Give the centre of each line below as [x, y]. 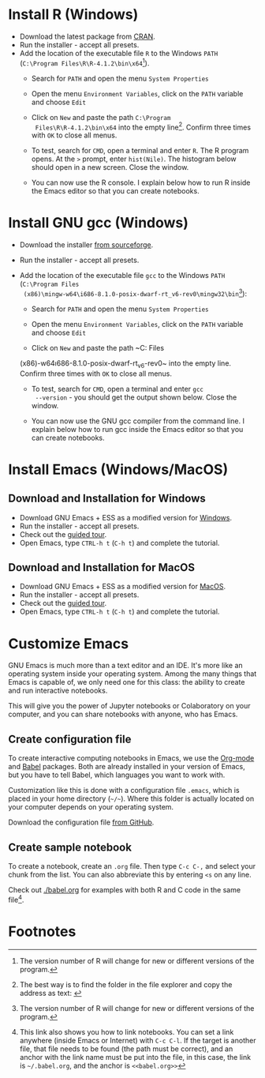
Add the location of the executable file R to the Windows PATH [119, 53]
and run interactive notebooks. [58, 691]
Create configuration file [70, 739]
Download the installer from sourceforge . [86, 245]
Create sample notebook [70, 847]
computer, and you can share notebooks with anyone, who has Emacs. [123, 714]
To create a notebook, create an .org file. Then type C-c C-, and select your [132, 866]
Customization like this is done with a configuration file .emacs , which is [124, 791]
